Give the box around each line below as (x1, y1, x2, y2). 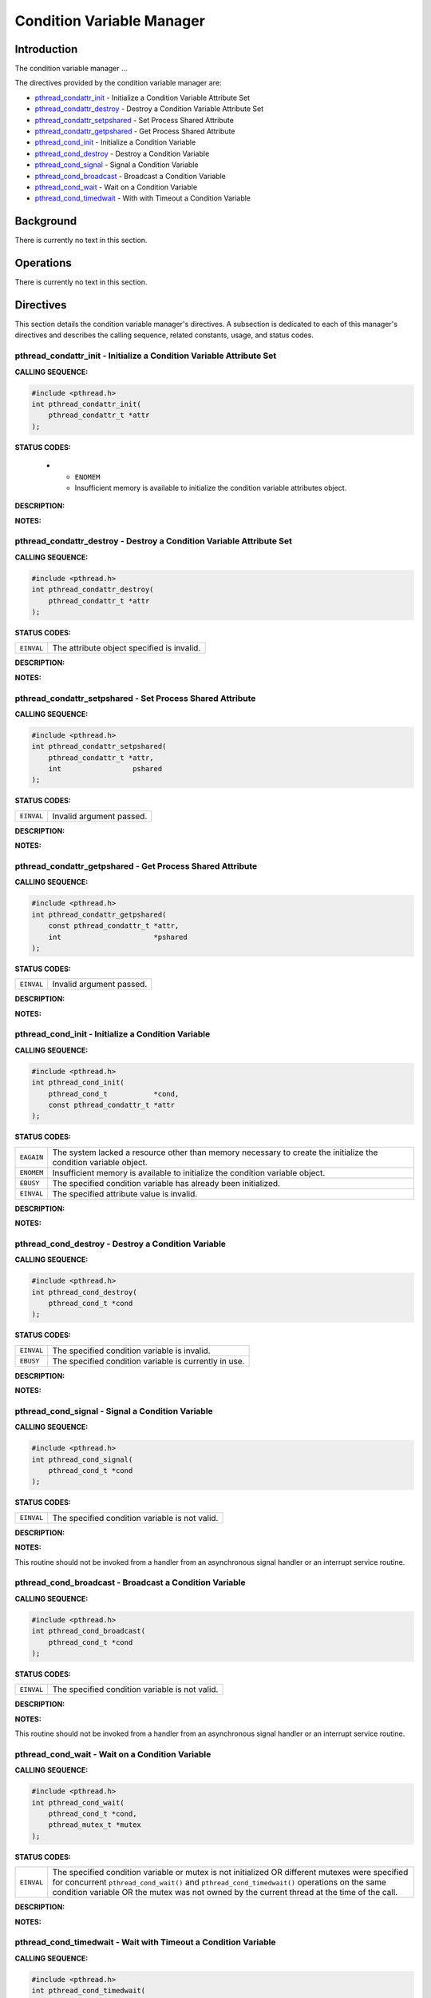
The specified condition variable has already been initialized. (52, 1177, 281, 1188)
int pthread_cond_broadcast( (31, 1626, 146, 1636)
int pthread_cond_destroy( (31, 1288, 137, 1296)
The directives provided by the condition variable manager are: (14, 78, 222, 88)
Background (14, 214, 77, 228)
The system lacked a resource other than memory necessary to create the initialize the (52, 1147, 378, 1158)
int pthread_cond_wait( (31, 1798, 125, 1807)
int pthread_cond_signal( (31, 1455, 133, 1464)
